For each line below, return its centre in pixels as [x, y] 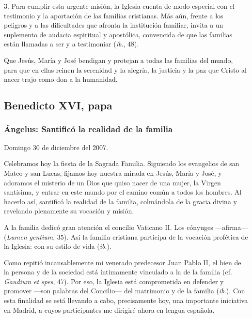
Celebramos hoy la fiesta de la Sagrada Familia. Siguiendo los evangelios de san [122, 163]
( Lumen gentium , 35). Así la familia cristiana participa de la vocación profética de [126, 236]
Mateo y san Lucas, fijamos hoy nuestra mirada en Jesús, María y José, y [113, 173]
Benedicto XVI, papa [58, 105]
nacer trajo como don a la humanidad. [61, 79]
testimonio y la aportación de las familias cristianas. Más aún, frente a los [114, 15]
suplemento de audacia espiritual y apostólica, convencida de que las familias [118, 34]
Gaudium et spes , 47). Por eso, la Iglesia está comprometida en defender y [114, 281]
